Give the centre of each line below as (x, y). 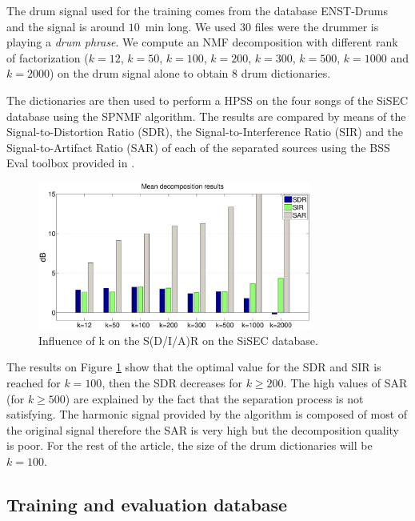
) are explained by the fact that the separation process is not (214, 398)
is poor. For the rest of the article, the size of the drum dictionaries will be (190, 445)
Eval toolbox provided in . (71, 163)
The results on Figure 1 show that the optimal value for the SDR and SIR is (194, 367)
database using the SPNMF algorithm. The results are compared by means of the (206, 116)
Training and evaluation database (147, 505)
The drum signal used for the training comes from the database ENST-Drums (197, 10)
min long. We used (191, 26)
